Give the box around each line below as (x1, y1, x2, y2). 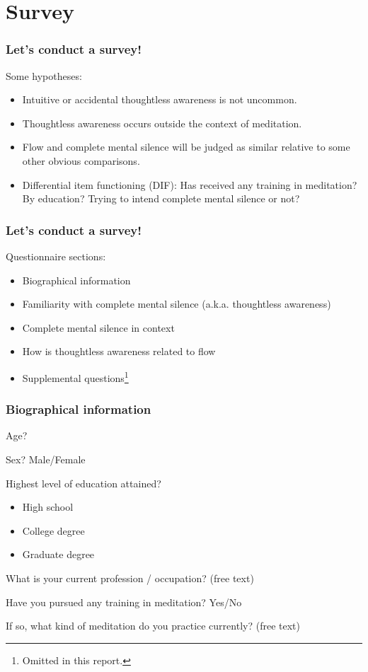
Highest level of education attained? (6, 475, 161, 490)
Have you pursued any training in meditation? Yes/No (6, 594, 242, 609)
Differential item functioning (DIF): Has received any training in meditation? (22, 177, 357, 192)
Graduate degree (22, 547, 95, 562)
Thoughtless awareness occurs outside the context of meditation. (22, 115, 302, 130)
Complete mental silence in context (22, 320, 175, 335)
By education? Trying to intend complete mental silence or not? (22, 191, 300, 206)
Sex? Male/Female (6, 452, 86, 466)
